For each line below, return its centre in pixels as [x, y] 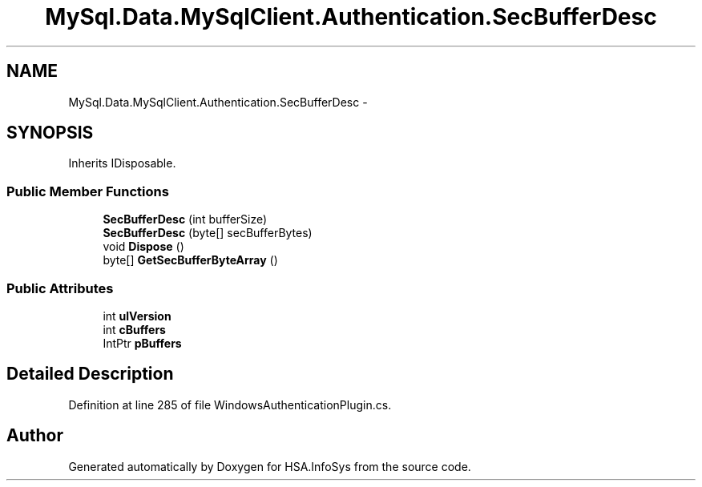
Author [35, 436]
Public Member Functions [88, 191]
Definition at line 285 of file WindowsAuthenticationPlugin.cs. [230, 404]
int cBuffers [134, 329]
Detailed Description [90, 374]
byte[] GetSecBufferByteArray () [190, 260]
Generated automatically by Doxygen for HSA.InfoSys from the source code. [270, 466]
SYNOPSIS [50, 133]
